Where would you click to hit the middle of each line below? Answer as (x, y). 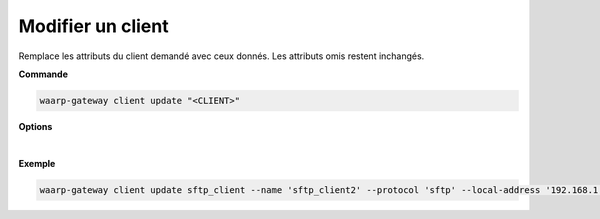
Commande (43, 74)
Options (35, 126)
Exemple (37, 163)
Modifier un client (93, 26)
